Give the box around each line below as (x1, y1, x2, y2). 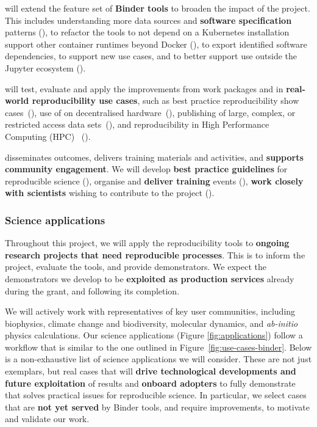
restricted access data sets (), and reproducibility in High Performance (5, 118, 269, 131)
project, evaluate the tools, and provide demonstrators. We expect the (5, 260, 266, 273)
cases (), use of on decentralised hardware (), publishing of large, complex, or (5, 106, 296, 119)
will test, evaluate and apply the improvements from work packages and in (5, 82, 283, 95)
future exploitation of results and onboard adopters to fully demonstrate (5, 376, 296, 389)
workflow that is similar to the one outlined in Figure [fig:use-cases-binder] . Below (5, 340, 312, 353)
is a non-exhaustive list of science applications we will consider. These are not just (5, 352, 312, 365)
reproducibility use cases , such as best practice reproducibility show (32, 94, 299, 107)
